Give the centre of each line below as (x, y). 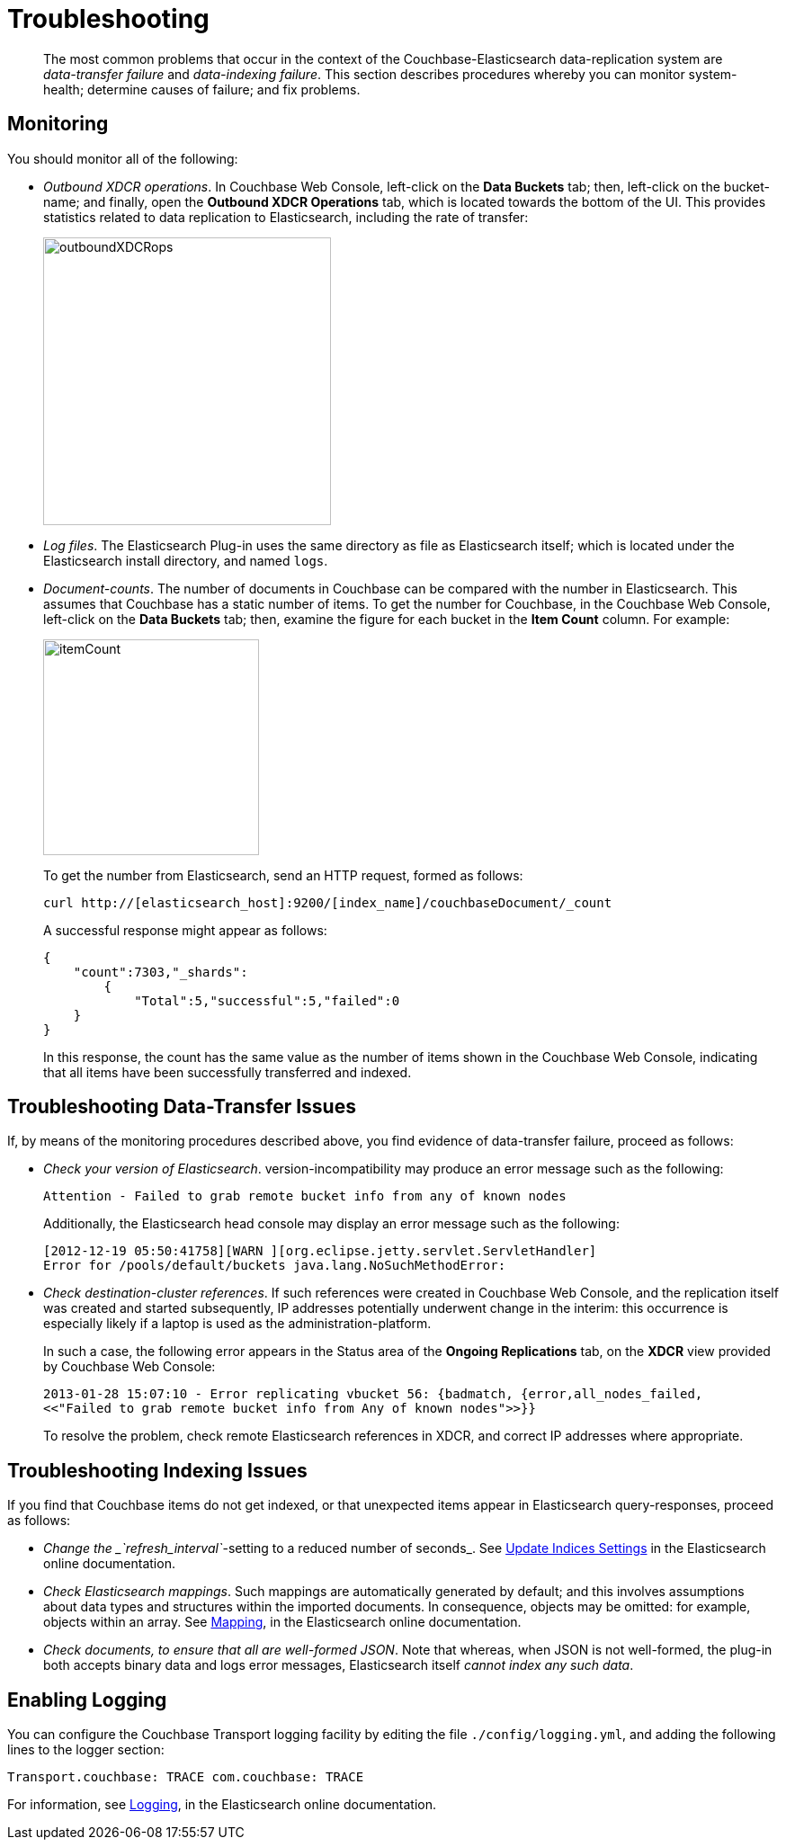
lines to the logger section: (86, 1750)
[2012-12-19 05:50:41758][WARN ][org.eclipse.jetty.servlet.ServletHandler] (320, 1251)
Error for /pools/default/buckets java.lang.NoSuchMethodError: (275, 1266)
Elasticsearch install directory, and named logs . (186, 560)
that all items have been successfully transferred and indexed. (228, 1072)
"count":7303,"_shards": (161, 972)
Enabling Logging (87, 1700)
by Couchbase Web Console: (130, 1367)
